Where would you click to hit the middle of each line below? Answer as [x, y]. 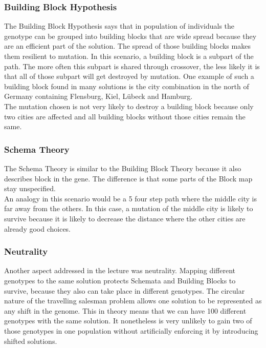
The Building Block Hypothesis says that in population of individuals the [119, 26]
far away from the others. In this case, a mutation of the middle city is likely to [129, 208]
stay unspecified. [30, 188]
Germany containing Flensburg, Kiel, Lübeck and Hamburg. [98, 96]
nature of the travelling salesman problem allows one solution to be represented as [133, 301]
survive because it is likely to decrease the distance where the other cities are [125, 218]
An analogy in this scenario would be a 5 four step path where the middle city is [130, 198]
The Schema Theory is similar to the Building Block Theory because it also [123, 168]
